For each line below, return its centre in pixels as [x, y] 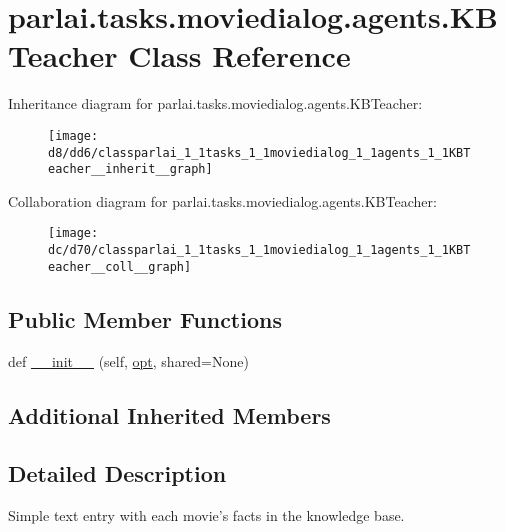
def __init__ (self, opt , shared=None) [128, 360]
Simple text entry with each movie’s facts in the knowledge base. [206, 515]
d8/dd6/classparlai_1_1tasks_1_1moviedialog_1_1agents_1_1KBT [259, 152]
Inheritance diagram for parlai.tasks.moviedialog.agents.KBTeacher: [215, 103]
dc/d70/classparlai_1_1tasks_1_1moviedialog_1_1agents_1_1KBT [259, 250]
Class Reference [239, 55]
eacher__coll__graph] [120, 266]
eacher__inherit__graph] [130, 169]
